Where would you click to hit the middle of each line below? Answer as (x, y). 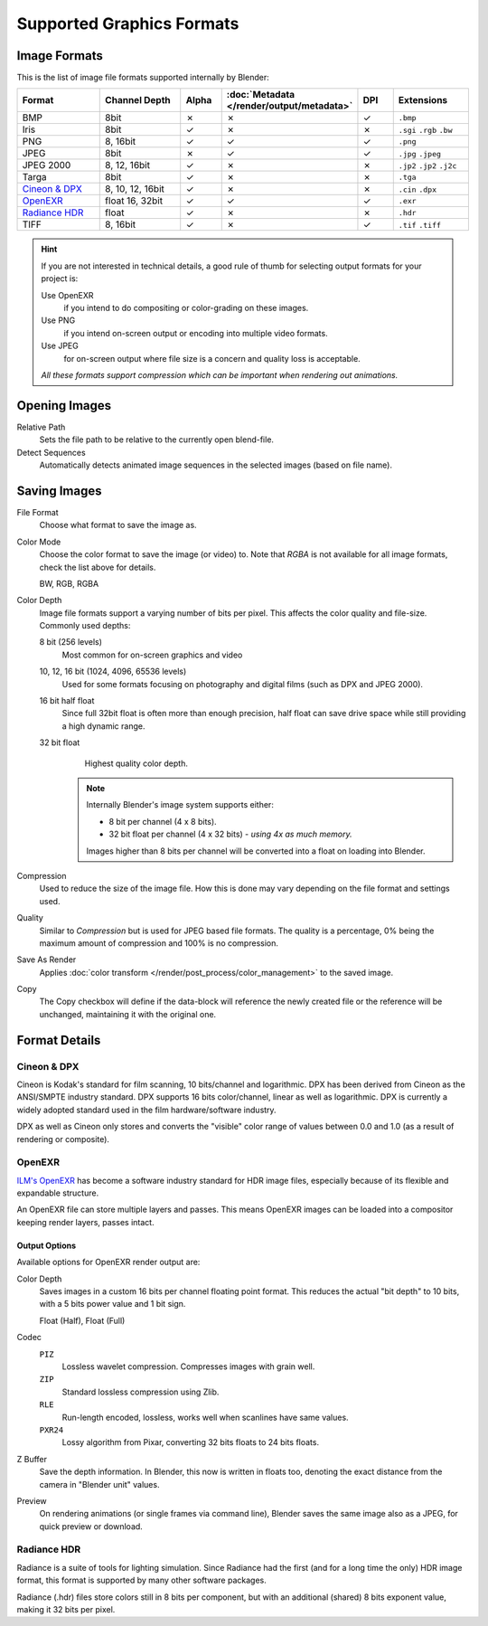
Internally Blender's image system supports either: (180, 805)
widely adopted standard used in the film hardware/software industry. (146, 1110)
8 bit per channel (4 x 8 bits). (163, 821)
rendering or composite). (63, 1139)
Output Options (47, 1245)
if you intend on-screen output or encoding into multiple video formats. (196, 333)
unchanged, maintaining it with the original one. (128, 1014)
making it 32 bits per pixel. (66, 1609)
